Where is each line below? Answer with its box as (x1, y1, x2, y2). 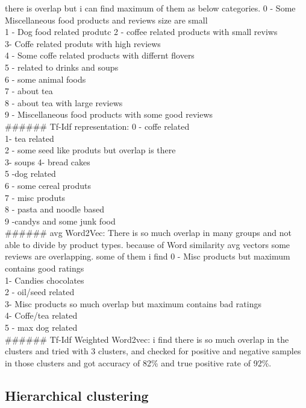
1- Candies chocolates (5, 273, 84, 286)
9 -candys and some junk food (5, 214, 116, 227)
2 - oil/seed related (5, 285, 75, 298)
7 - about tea (5, 84, 53, 97)
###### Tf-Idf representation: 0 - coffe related (5, 120, 190, 132)
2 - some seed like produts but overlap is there (5, 144, 176, 156)
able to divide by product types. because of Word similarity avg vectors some (5, 238, 290, 250)
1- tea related (5, 132, 54, 144)
